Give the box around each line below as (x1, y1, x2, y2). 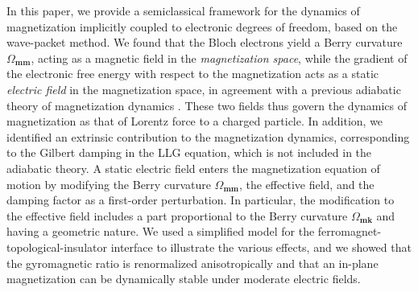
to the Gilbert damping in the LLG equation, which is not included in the (6, 144, 372, 161)
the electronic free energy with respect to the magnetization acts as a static (6, 65, 379, 82)
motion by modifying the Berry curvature (6, 175, 211, 192)
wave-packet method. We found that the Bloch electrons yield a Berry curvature (6, 34, 403, 51)
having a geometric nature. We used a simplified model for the (6, 223, 315, 240)
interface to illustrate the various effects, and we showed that (110, 238, 412, 255)
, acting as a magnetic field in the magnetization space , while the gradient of (31, 49, 408, 66)
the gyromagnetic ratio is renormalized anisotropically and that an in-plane (6, 254, 379, 271)
